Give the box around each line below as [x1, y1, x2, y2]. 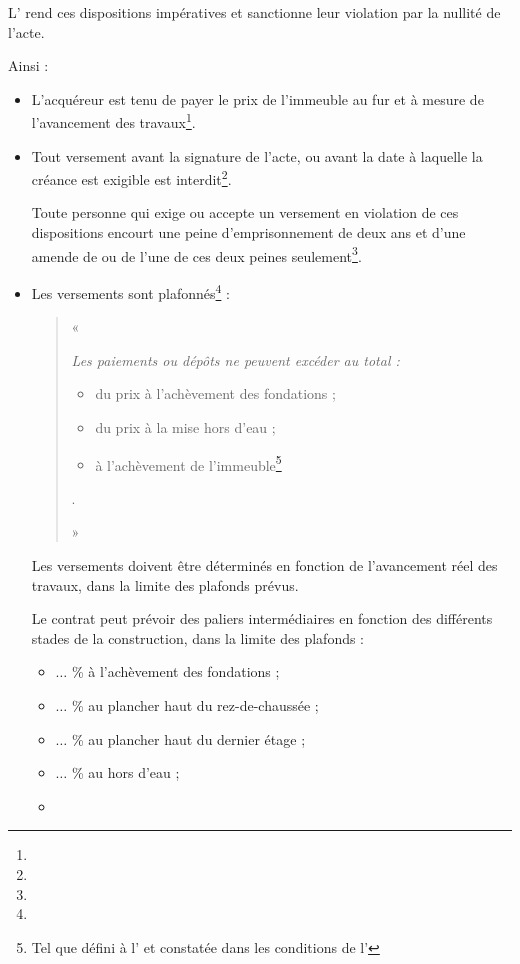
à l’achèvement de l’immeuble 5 [95, 451, 282, 475]
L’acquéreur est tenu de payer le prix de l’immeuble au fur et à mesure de [31, 88, 484, 109]
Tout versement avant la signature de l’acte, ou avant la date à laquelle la [31, 145, 483, 166]
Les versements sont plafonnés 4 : [31, 279, 230, 303]
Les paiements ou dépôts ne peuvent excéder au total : [71, 349, 400, 370]
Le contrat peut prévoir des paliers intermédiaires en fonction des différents [31, 608, 493, 629]
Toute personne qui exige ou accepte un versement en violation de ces [31, 202, 459, 223]
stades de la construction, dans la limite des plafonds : [31, 627, 365, 648]
